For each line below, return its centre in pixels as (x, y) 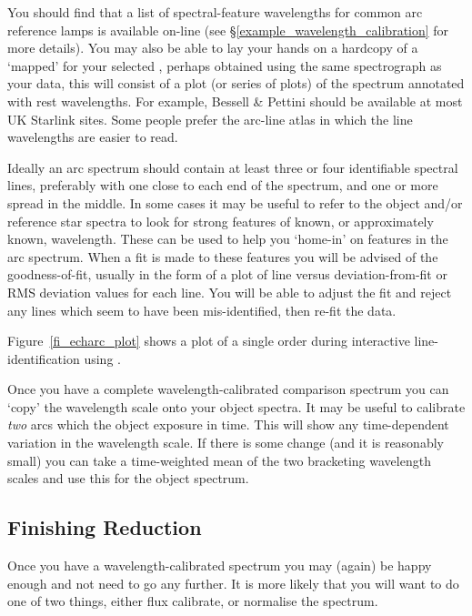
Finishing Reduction (105, 527)
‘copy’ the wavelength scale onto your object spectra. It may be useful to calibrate (236, 406)
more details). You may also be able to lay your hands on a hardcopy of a (213, 48)
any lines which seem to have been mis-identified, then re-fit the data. (202, 310)
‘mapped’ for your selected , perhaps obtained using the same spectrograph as (225, 65)
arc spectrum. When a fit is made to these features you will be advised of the (223, 256)
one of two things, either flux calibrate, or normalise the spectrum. (193, 601)
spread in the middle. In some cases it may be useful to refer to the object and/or (235, 202)
